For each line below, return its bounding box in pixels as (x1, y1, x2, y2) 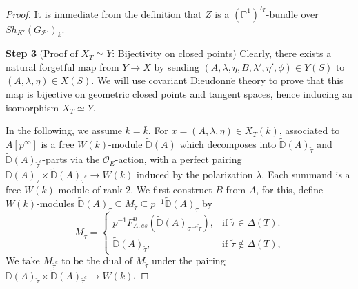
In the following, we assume (6, 123, 122, 138)
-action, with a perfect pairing (115, 152, 242, 167)
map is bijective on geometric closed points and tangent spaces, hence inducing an (6, 87, 352, 101)
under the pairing (151, 253, 226, 268)
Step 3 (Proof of (6, 46, 78, 61)
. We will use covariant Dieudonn (91, 73, 231, 87)
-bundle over (266, 6, 319, 21)
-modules (36, 195, 74, 210)
